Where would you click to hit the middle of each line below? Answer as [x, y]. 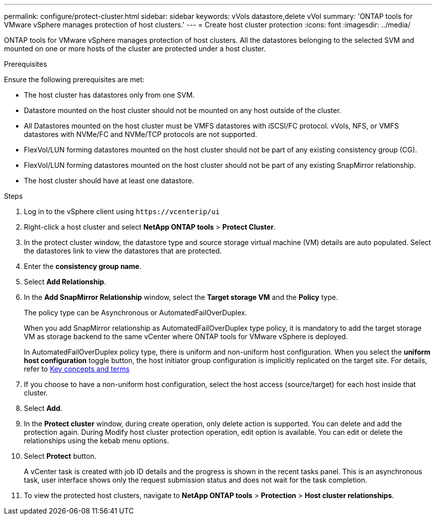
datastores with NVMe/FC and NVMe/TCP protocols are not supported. [141, 134]
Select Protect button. [60, 456]
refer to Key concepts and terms [77, 369]
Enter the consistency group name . [83, 266]
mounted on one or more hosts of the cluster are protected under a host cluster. [135, 49]
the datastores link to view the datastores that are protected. [123, 251]
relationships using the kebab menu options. [97, 441]
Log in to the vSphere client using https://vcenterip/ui [122, 211]
